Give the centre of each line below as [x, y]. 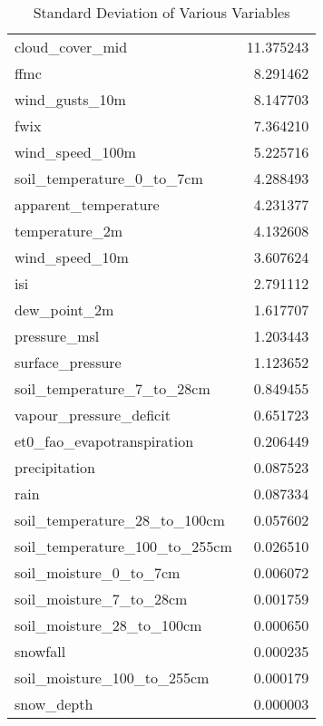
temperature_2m [69, 231]
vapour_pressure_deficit [93, 415]
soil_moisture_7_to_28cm [101, 599]
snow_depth [54, 704]
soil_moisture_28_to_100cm [108, 625]
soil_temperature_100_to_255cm [123, 546]
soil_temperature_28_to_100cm [120, 520]
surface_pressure [68, 362]
